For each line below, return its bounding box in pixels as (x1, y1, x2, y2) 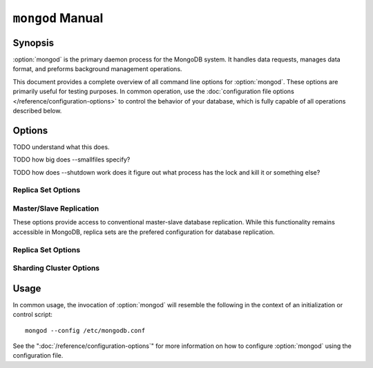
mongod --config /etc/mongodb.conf (25, 327, 146, 334)
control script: (12, 311, 53, 319)
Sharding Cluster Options (12, 263, 100, 273)
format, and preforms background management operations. (12, 65, 182, 73)
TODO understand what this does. (12, 142, 110, 151)
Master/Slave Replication (12, 204, 99, 213)
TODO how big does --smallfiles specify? (12, 155, 131, 164)
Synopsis (12, 37, 55, 48)
